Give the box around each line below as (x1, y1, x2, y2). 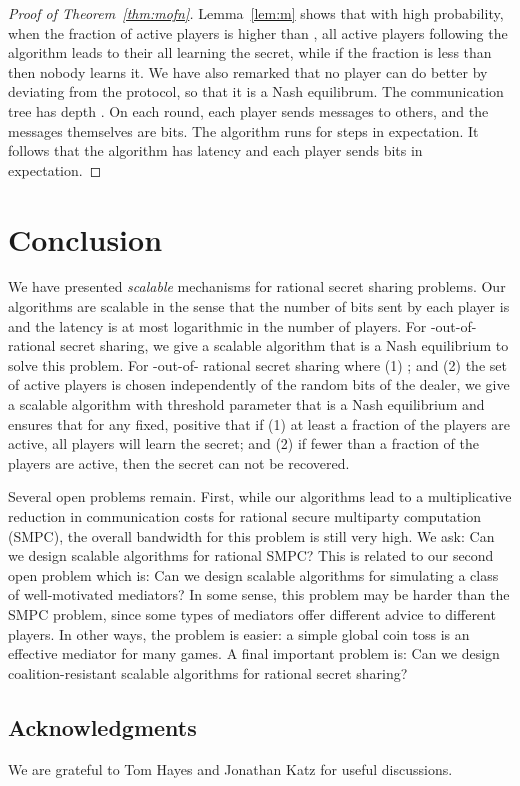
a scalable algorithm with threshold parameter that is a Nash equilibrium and (8, 394, 485, 415)
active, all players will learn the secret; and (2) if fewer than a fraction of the (8, 433, 479, 454)
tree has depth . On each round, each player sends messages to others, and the (8, 100, 489, 121)
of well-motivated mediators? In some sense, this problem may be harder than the (8, 584, 510, 605)
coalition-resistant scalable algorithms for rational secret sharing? (8, 662, 408, 683)
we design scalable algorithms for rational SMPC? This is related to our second (8, 545, 494, 566)
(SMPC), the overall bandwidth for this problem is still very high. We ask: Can (8, 525, 495, 546)
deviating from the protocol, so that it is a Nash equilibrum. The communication (8, 81, 504, 102)
